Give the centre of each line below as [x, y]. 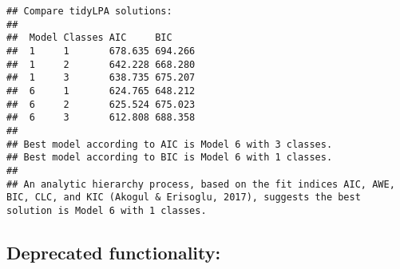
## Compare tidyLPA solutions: [89, 11]
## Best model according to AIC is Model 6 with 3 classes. [170, 144]
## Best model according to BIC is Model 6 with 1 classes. [170, 158]
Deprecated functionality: [114, 252]
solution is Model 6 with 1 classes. [107, 210]
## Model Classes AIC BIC [89, 38]
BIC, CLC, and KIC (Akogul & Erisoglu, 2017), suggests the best [184, 198]
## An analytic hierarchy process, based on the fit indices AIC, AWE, [201, 184]
